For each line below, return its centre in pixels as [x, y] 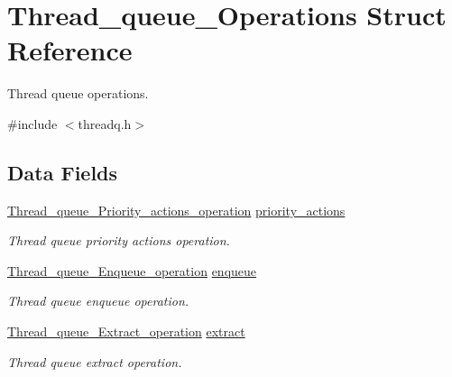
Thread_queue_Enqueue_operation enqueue [132, 270]
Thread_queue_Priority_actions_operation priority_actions [176, 210]
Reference [70, 50]
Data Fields [63, 172]
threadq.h [105, 123]
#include [32, 123]
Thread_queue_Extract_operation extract [126, 331]
